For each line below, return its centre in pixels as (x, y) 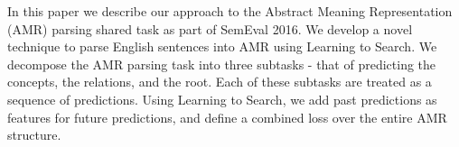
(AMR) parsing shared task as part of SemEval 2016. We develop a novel (210, 28)
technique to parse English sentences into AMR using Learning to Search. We (222, 46)
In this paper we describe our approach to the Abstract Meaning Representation (230, 11)
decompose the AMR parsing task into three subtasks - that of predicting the (222, 64)
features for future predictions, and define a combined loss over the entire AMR (227, 117)
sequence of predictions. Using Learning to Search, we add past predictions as (222, 99)
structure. (34, 135)
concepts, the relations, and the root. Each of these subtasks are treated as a (220, 82)
